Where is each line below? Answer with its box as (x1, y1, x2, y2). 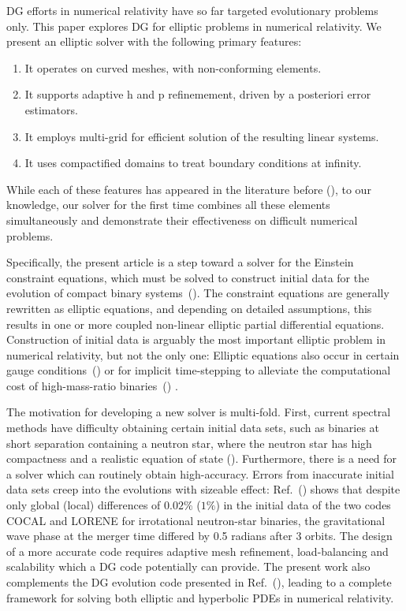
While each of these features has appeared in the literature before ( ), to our (6, 181, 371, 197)
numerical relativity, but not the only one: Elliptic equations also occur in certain (6, 346, 400, 363)
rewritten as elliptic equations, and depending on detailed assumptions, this (6, 300, 372, 316)
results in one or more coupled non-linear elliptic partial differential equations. (6, 315, 385, 332)
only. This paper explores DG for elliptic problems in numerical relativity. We (6, 17, 382, 34)
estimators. (24, 101, 78, 117)
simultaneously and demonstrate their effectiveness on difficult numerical (6, 211, 358, 228)
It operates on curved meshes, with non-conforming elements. (24, 59, 322, 76)
